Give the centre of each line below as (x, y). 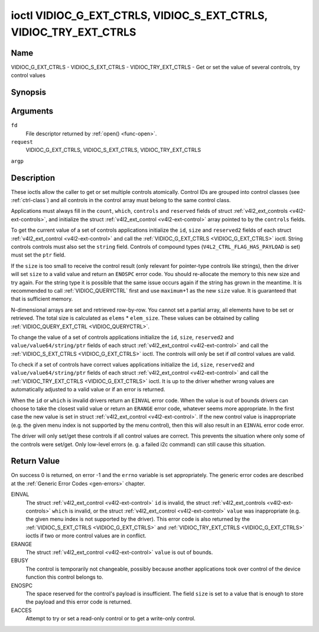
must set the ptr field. (38, 255)
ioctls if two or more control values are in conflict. (86, 536)
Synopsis (29, 93)
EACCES (21, 610)
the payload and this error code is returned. (79, 602)
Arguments (32, 111)
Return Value (35, 461)
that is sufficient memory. (42, 299)
